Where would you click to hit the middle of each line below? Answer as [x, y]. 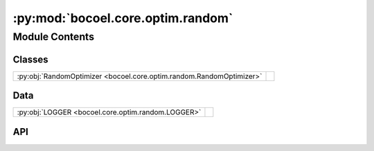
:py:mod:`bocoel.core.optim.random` [123, 18]
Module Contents [54, 37]
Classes [30, 59]
